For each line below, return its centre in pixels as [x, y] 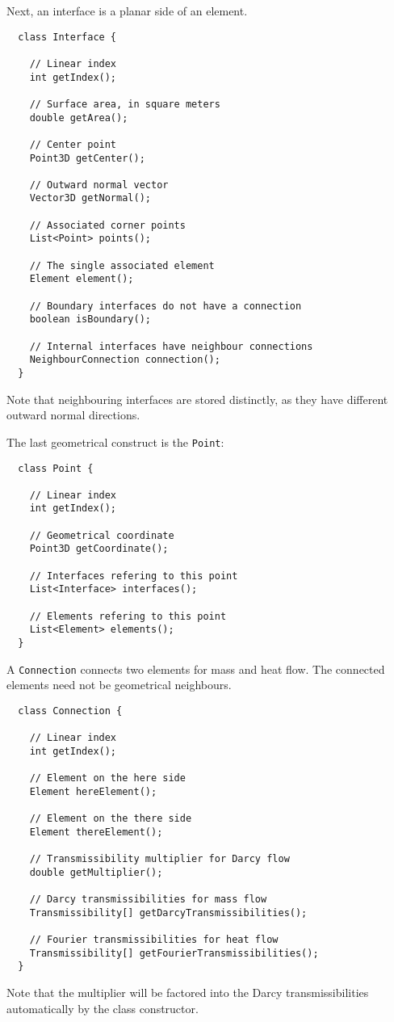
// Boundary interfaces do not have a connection [166, 306]
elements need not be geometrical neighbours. [119, 685]
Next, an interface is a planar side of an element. [127, 11]
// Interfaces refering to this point [134, 576]
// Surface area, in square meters [125, 104]
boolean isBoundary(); [90, 320]
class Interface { [67, 37]
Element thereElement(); [96, 832]
